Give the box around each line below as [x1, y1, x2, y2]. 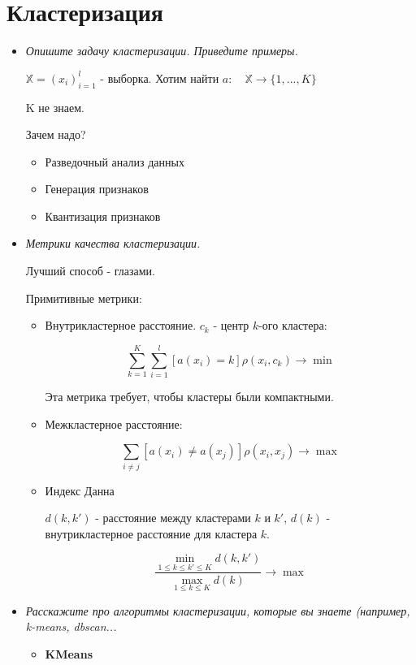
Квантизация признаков [45, 207, 161, 224]
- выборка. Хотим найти [100, 69, 219, 86]
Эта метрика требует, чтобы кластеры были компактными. [45, 387, 334, 404]
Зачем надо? [25, 126, 86, 143]
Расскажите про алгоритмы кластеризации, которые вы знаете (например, [25, 602, 410, 619]
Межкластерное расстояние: [45, 415, 183, 432]
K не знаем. [25, 98, 84, 115]
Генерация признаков [45, 180, 149, 197]
